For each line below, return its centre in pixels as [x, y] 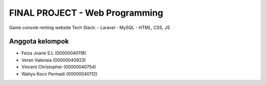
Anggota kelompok [39, 42]
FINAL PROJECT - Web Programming [86, 13]
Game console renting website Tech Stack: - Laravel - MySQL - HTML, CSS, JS [89, 28]
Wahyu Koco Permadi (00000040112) [60, 74]
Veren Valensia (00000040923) [54, 60]
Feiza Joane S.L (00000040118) [54, 53]
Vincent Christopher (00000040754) [59, 67]
